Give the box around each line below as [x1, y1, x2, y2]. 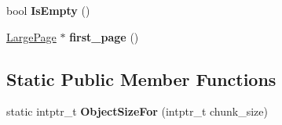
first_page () [69, 28, 139, 45]
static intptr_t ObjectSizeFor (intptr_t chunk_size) [6, 103, 268, 120]
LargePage [6, 28, 57, 45]
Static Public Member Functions [6, 66, 277, 91]
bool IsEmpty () [6, 2, 90, 18]
